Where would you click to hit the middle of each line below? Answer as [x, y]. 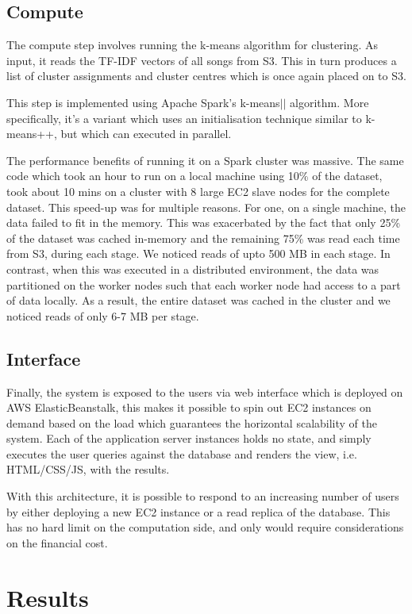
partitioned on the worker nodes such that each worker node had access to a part [204, 284]
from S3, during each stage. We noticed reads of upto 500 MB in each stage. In [198, 253]
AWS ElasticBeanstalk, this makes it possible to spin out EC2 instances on [189, 407]
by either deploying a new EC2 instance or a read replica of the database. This [198, 511]
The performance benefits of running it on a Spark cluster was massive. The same [205, 160]
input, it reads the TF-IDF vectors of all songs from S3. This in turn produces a [202, 60]
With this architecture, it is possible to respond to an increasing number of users [203, 496]
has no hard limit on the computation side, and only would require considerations [205, 527]
